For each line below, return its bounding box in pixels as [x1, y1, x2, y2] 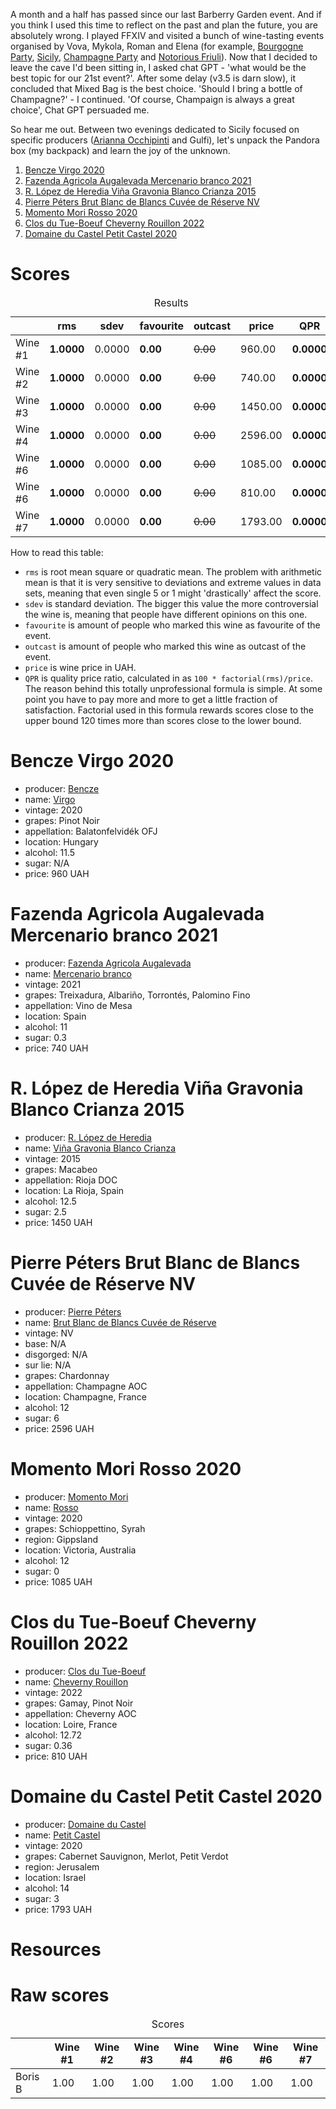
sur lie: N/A [24, 1359, 72, 1371]
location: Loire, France [24, 1718, 118, 1730]
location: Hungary [24, 835, 99, 848]
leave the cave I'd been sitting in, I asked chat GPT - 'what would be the [10, 62, 307, 73]
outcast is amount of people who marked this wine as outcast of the [24, 640, 307, 652]
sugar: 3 [24, 1892, 60, 1904]
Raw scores [10, 1984, 110, 2006]
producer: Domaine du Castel [24, 1818, 147, 1830]
